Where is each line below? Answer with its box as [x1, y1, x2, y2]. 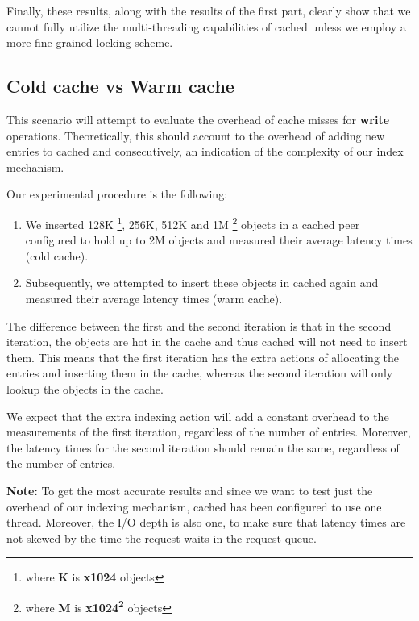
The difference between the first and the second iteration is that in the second [6, 317, 392, 334]
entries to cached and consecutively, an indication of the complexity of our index [6, 143, 404, 160]
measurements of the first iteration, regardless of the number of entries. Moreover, [6, 423, 411, 440]
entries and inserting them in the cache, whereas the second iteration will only [6, 365, 393, 381]
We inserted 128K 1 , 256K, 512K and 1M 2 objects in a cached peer [25, 213, 360, 232]
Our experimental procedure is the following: [6, 185, 228, 202]
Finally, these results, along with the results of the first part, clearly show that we [6, 2, 411, 19]
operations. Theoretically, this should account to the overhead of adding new [6, 127, 385, 144]
